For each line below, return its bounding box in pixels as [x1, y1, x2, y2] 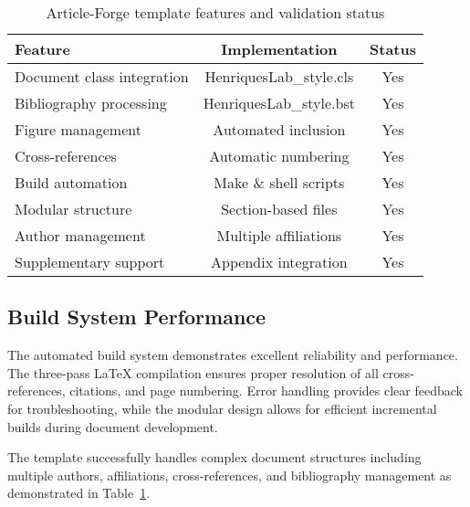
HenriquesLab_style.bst [203, 92, 355, 113]
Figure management [15, 119, 141, 140]
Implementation [221, 38, 338, 59]
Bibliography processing [15, 92, 167, 113]
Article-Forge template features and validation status [46, 2, 385, 23]
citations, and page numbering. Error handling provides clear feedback [69, 381, 463, 400]
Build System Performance [7, 302, 266, 331]
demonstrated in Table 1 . [7, 483, 151, 502]
